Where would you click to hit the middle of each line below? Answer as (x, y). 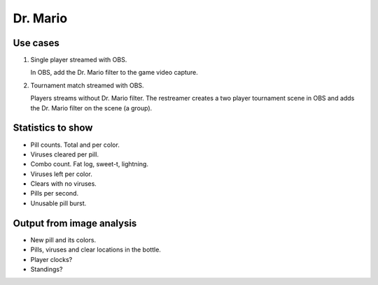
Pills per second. (55, 193)
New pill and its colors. (63, 240)
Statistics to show (53, 128)
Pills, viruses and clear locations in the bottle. (96, 250)
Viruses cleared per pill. (65, 154)
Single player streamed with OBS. (79, 60)
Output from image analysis (75, 223)
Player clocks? (51, 259)
